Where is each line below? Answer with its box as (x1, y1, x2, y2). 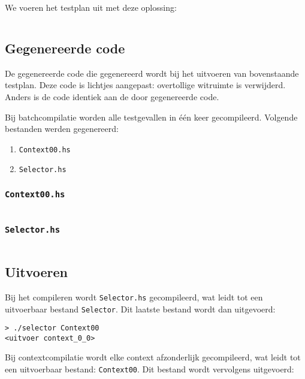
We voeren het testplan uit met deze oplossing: (5, 1, 177, 13)
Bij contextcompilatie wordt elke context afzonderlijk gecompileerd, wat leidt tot (5, 351, 301, 363)
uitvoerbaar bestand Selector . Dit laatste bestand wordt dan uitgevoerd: (5, 302, 276, 315)
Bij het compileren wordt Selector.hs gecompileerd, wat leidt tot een (5, 290, 263, 303)
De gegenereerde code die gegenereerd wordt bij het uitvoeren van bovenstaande (5, 67, 299, 79)
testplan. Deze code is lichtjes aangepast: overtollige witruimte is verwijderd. (5, 79, 286, 91)
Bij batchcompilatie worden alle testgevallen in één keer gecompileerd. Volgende (5, 110, 298, 123)
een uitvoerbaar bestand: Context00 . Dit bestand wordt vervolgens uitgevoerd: (5, 363, 294, 375)
